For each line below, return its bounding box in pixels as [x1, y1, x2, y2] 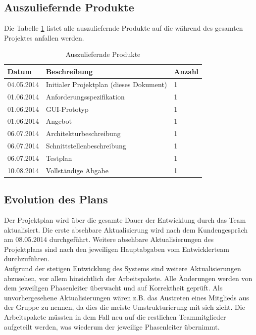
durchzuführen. [4, 253, 50, 264]
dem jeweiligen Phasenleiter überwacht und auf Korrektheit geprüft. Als [4, 283, 223, 293]
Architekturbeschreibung [46, 128, 121, 139]
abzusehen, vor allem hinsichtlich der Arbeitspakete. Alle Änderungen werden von [4, 273, 253, 283]
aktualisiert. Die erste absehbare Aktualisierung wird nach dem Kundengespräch [4, 224, 248, 235]
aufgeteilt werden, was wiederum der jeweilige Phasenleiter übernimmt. [4, 321, 220, 332]
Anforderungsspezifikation [46, 91, 125, 101]
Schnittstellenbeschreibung [46, 141, 126, 151]
